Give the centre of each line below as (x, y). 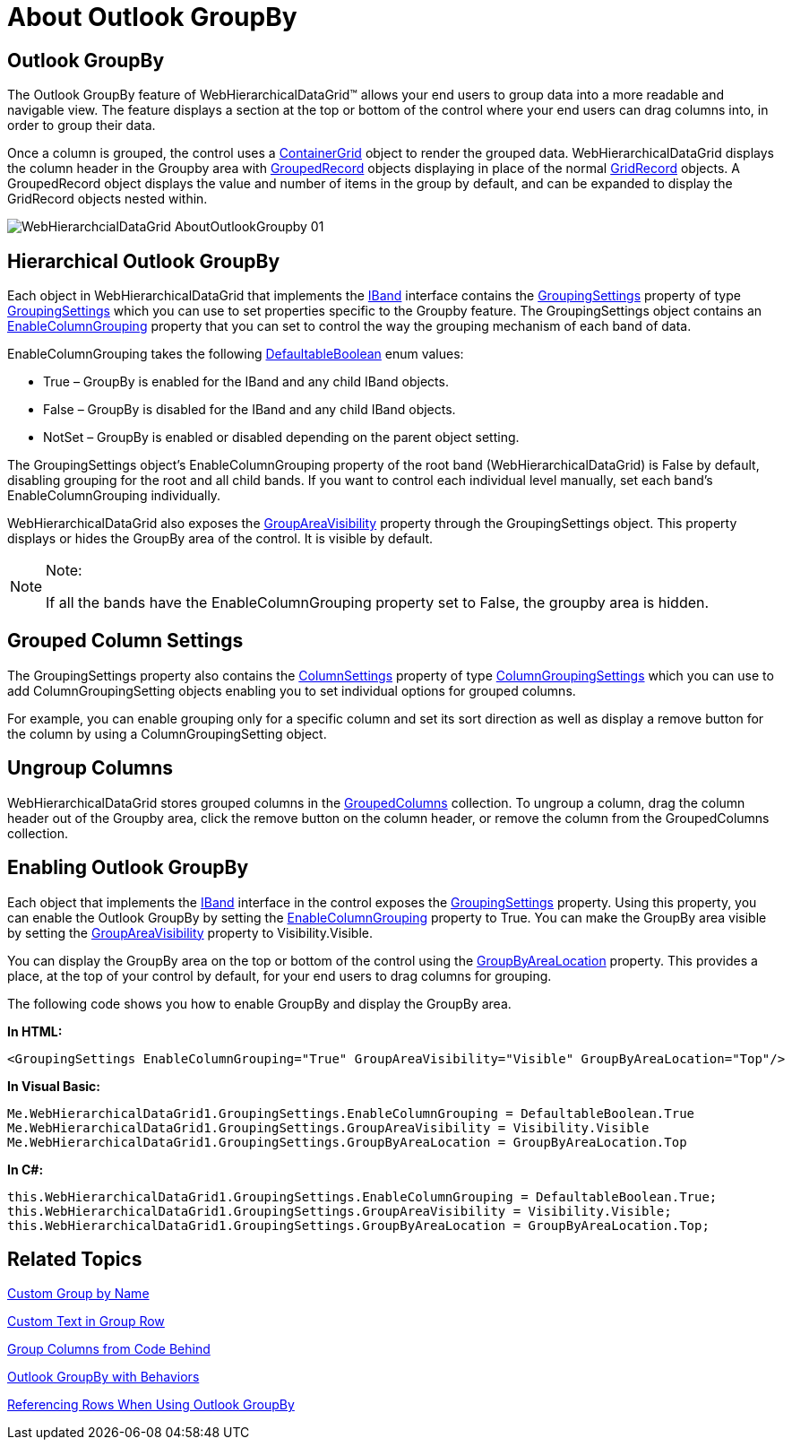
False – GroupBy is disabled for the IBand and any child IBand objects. (250, 410)
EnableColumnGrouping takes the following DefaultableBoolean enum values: (236, 354)
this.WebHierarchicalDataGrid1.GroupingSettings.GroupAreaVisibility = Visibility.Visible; (340, 1211)
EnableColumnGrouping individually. (114, 496)
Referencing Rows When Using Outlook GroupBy (151, 1405)
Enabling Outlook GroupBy (128, 868)
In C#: (26, 1169)
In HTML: (35, 1031)
